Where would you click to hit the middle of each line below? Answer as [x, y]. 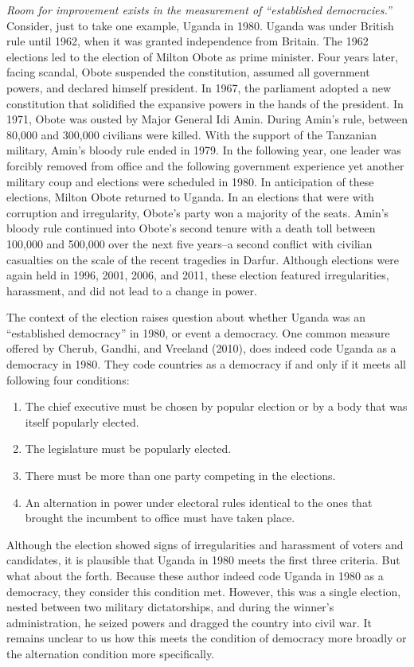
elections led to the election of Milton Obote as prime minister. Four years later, [202, 56]
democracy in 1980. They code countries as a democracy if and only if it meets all [206, 364]
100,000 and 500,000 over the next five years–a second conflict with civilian [189, 243]
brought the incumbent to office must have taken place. [160, 518]
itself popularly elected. [82, 421]
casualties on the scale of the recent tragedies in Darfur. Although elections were [203, 259]
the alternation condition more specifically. [111, 653]
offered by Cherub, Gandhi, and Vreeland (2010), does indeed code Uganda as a [201, 348]
